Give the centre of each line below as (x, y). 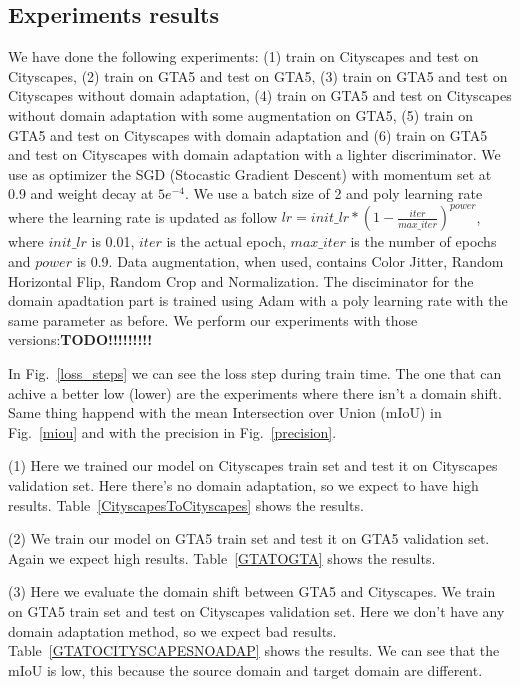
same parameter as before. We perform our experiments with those (213, 319)
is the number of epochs (423, 241)
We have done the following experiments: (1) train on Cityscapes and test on (243, 56)
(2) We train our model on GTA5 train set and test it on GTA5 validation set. (249, 538)
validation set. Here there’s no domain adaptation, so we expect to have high (243, 484)
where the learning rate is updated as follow (142, 216)
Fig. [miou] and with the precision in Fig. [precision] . (172, 431)
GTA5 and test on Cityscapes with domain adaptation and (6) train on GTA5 (248, 134)
